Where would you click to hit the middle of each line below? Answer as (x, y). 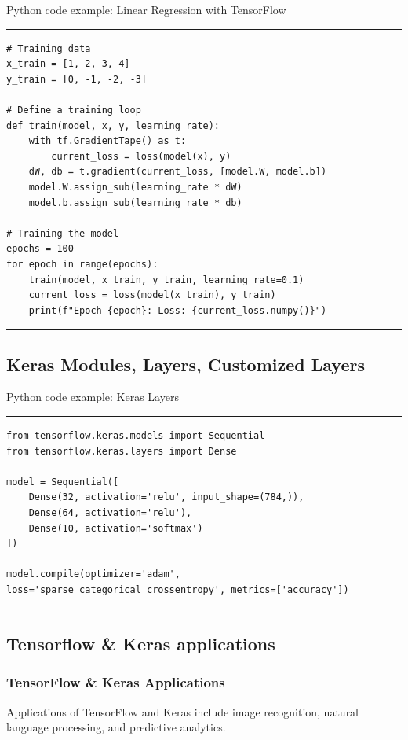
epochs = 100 (40, 249)
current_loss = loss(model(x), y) (141, 156)
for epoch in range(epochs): (82, 264)
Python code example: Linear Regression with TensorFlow (146, 9)
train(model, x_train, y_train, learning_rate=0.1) (166, 280)
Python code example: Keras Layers (93, 397)
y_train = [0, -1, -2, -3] (76, 79)
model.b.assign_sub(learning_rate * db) (135, 202)
